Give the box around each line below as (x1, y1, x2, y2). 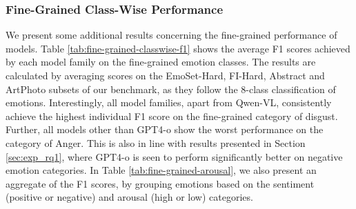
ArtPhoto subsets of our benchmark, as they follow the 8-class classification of (6, 81, 336, 96)
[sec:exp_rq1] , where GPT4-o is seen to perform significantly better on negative (6, 149, 343, 163)
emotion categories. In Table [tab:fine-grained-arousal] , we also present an (6, 163, 317, 177)
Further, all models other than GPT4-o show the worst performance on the (6, 122, 324, 137)
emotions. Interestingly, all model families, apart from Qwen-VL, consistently (6, 95, 332, 110)
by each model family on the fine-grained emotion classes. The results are (6, 54, 316, 69)
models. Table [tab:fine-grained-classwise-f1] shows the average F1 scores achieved (6, 41, 350, 55)
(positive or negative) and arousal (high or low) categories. (6, 190, 253, 204)
